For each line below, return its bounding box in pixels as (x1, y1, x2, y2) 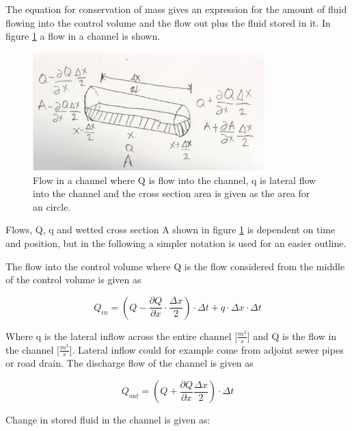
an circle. (33, 199, 71, 213)
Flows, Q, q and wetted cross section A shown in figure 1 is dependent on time (5, 222, 336, 237)
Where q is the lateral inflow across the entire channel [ (5, 328, 238, 343)
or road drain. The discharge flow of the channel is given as (5, 356, 254, 370)
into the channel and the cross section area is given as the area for (33, 186, 310, 200)
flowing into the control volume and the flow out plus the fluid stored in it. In (5, 15, 331, 29)
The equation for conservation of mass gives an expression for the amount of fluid (5, 2, 347, 16)
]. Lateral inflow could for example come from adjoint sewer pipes (69, 342, 344, 356)
